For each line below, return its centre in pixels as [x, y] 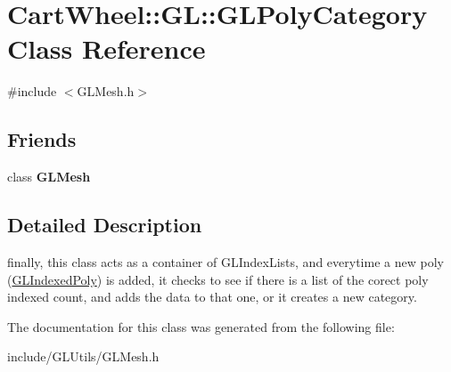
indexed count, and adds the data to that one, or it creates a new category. [212, 297]
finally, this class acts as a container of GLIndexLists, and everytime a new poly [225, 261]
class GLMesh [49, 177]
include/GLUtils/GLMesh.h [83, 356]
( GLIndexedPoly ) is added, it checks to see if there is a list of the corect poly [218, 279]
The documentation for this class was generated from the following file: [201, 326]
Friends [42, 139]
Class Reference [107, 49]
